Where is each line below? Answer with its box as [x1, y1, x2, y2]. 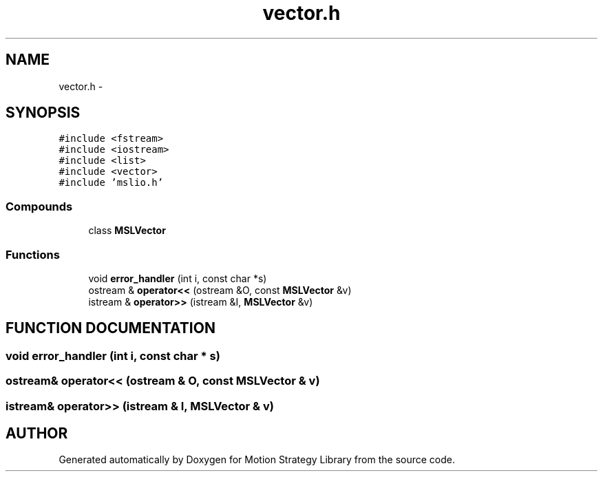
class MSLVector [88, 224, 166, 237]
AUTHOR [6, 424, 68, 442]
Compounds [6, 199, 73, 213]
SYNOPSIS [6, 104, 81, 122]
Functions [6, 247, 60, 262]
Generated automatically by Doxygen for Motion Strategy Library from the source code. [59, 454, 456, 466]
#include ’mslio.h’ [59, 177, 164, 189]
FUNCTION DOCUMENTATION [6, 319, 215, 337]
